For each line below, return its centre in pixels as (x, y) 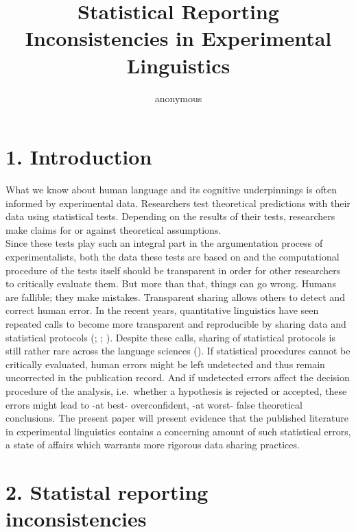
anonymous (178, 98)
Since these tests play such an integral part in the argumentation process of (164, 243)
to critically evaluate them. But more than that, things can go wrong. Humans (171, 283)
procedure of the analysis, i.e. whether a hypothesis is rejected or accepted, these (176, 390)
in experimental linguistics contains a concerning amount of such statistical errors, (178, 431)
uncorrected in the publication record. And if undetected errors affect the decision (178, 377)
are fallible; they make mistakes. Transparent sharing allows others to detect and (175, 297)
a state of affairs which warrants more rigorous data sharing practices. (153, 445)
